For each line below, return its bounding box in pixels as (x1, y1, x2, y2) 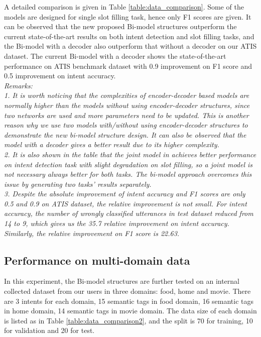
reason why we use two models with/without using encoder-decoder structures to (4, 120, 248, 130)
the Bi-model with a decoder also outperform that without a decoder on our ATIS (4, 41, 257, 51)
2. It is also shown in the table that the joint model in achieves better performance (4, 149, 256, 159)
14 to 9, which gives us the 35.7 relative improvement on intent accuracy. (4, 218, 229, 229)
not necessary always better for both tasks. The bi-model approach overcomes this (4, 169, 252, 179)
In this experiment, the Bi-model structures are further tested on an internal (4, 276, 239, 286)
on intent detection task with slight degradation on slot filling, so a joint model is (4, 159, 253, 169)
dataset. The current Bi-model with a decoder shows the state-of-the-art (4, 50, 226, 61)
